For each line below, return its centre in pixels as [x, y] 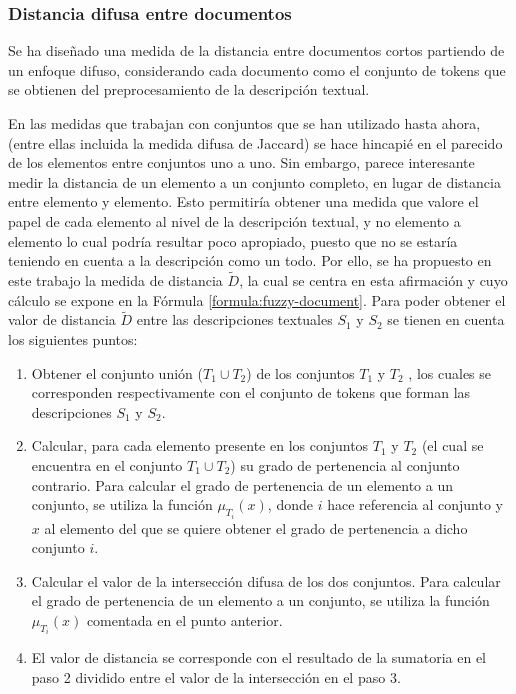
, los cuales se [450, 372]
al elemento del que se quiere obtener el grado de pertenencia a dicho [256, 527]
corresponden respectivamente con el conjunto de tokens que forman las [251, 392]
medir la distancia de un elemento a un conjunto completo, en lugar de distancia [254, 181]
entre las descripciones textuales [234, 319]
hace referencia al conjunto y [415, 504]
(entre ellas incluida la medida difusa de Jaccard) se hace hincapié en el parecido [255, 142]
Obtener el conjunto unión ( [117, 372]
